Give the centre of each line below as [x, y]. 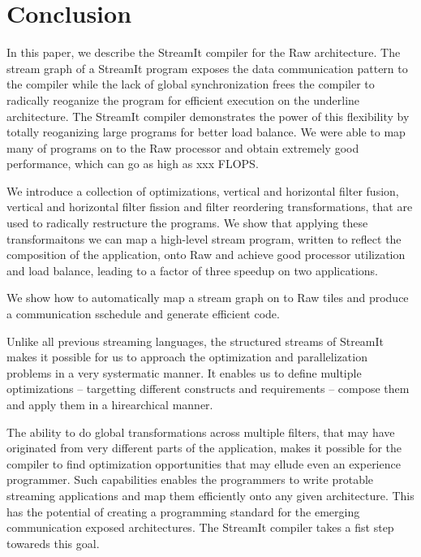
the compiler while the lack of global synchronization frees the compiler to [191, 84]
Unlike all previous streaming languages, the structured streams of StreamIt [195, 341]
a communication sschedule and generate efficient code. [143, 314]
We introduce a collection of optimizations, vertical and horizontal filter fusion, [203, 190]
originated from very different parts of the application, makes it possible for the [204, 448]
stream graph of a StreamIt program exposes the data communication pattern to [207, 68]
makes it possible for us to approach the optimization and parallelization [187, 357]
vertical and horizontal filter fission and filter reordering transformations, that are [210, 207]
